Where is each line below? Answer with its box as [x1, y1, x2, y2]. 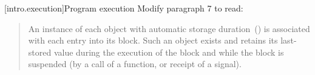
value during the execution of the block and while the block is [53, 45, 284, 58]
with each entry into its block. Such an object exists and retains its [28, 34, 278, 47]
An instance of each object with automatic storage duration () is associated [28, 22, 310, 34]
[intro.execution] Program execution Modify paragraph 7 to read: [4, 2, 243, 14]
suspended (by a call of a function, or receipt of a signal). [28, 57, 242, 70]
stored [28, 45, 52, 58]
